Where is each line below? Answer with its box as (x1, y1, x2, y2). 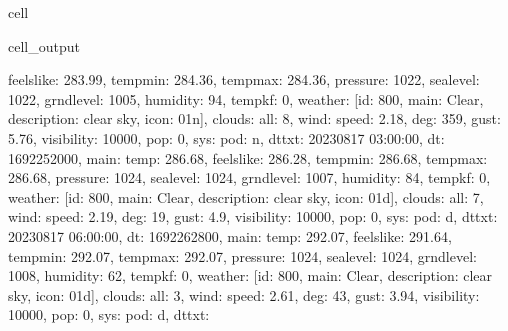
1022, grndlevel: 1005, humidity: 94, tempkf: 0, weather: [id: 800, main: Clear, (8, 88, 484, 109)
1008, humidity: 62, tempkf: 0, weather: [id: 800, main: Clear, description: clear (8, 265, 493, 286)
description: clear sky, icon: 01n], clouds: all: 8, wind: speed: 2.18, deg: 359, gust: (8, 108, 501, 129)
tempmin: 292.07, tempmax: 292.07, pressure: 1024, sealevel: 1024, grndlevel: (8, 245, 477, 266)
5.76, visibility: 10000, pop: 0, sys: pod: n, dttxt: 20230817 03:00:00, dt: (8, 127, 445, 148)
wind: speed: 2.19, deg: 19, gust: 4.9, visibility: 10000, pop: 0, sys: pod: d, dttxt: (8, 206, 498, 227)
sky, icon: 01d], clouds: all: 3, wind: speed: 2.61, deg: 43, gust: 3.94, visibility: (8, 284, 480, 305)
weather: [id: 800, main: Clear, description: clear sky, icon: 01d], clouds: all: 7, (8, 186, 484, 207)
